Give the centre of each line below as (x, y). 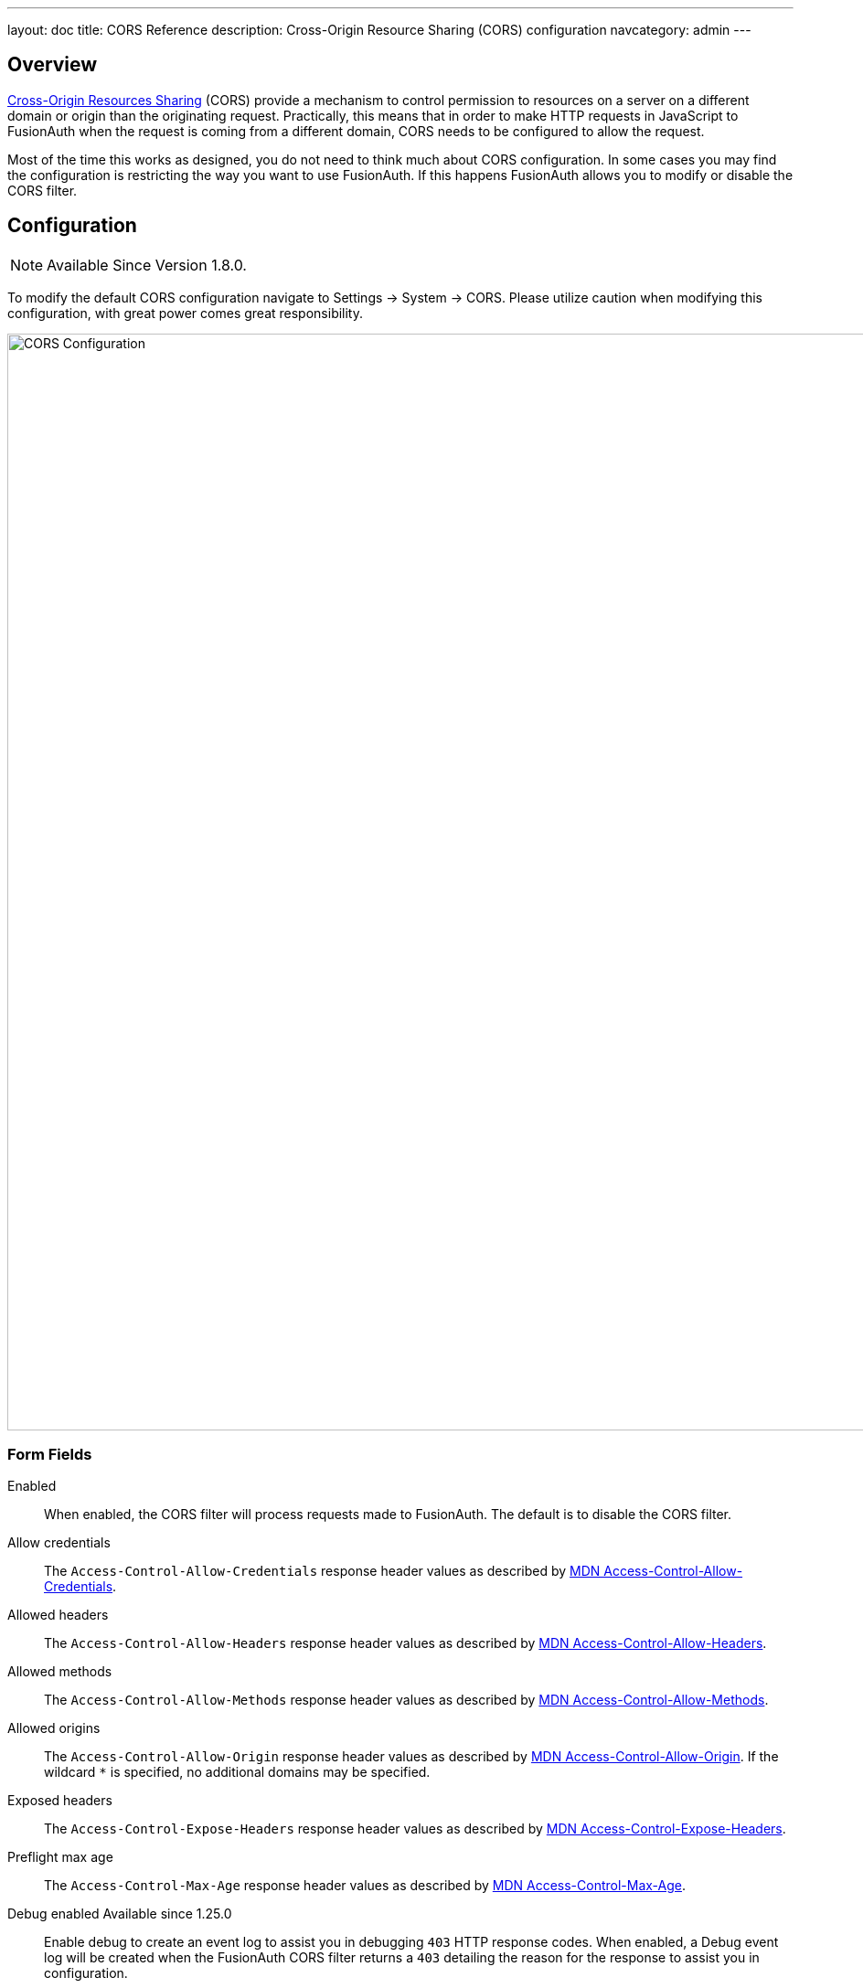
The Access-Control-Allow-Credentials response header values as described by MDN (322, 1571)
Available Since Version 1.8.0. (147, 265)
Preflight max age (60, 1857)
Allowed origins (54, 1728)
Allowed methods (60, 1672)
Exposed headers (60, 1801)
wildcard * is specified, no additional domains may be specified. (237, 1772)
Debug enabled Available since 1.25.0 (120, 1914)
